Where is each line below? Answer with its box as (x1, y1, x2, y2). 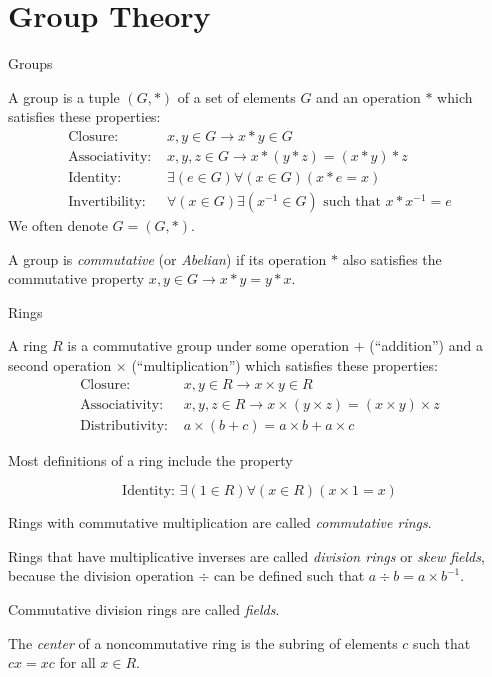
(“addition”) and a (369, 335, 483, 356)
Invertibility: (68, 195, 146, 210)
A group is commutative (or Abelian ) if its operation (8, 248, 327, 269)
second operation (8, 355, 112, 375)
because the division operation (8, 565, 194, 586)
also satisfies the (342, 248, 442, 269)
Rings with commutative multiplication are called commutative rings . (8, 512, 432, 533)
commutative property (8, 268, 145, 289)
